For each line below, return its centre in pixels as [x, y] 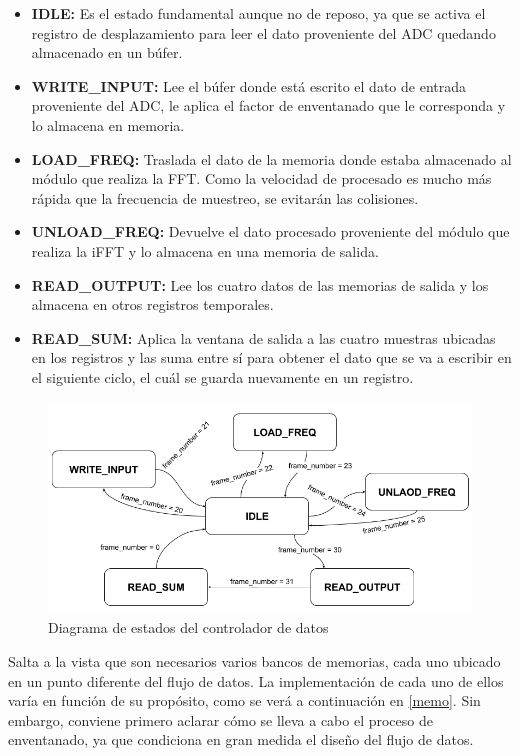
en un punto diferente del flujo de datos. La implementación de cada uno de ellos [256, 680]
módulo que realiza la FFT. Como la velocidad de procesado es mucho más [261, 178]
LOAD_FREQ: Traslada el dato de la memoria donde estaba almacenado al [271, 158]
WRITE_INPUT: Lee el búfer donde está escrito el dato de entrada [248, 85]
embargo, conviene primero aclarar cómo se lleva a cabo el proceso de [220, 719]
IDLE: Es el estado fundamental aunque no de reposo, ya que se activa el [258, 13]
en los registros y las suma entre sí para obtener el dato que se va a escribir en [271, 357]
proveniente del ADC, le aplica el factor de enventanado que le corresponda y [268, 105]
